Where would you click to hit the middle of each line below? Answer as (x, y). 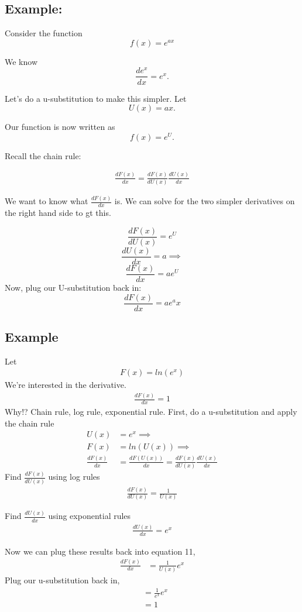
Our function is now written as (60, 127)
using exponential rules (90, 516)
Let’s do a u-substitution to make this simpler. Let (96, 98)
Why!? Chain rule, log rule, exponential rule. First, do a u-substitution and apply (151, 412)
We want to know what (47, 201)
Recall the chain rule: (43, 155)
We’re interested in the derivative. (66, 385)
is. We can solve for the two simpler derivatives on (205, 201)
